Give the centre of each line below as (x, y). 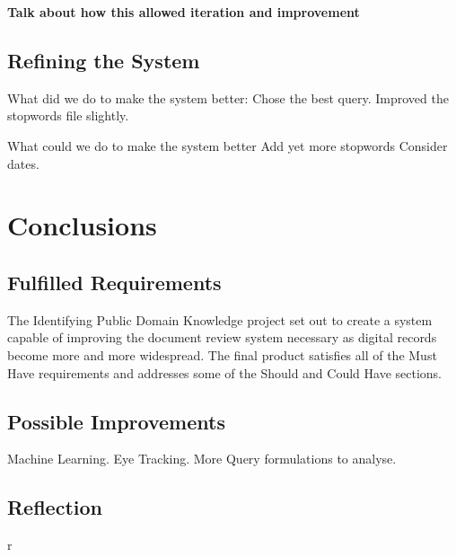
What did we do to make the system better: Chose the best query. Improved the (228, 97)
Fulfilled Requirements (114, 282)
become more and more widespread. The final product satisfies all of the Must (222, 354)
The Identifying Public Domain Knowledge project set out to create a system (220, 319)
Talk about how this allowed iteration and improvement (184, 12)
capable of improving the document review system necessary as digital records (222, 337)
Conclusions (82, 225)
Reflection (55, 507)
